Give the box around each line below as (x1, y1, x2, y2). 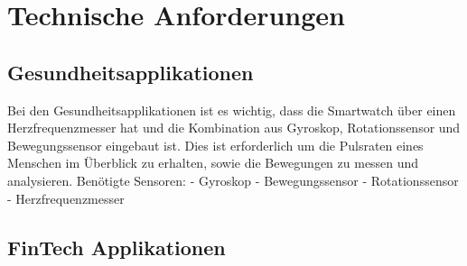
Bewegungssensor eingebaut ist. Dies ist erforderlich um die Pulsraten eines (7, 135, 424, 154)
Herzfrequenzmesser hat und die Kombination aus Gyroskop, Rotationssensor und (7, 118, 461, 137)
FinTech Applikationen (7, 233, 226, 261)
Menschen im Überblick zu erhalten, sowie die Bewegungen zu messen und (7, 153, 419, 172)
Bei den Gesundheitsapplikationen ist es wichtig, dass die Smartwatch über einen (7, 100, 456, 119)
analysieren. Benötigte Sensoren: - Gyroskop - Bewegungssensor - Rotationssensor (7, 170, 459, 189)
